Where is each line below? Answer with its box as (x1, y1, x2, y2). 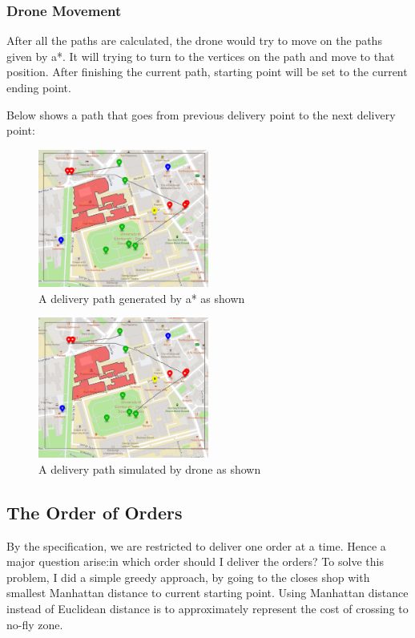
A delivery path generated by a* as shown (38, 289, 245, 306)
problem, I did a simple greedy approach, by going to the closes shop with (6, 568, 370, 585)
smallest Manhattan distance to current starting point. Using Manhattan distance (6, 584, 409, 601)
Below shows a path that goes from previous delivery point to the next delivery (6, 106, 396, 123)
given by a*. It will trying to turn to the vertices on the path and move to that (6, 47, 395, 64)
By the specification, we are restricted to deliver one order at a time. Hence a (6, 537, 386, 554)
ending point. (6, 79, 71, 95)
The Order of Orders (6, 499, 183, 524)
